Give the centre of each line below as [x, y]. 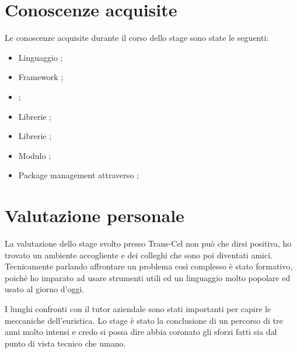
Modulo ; [35, 155]
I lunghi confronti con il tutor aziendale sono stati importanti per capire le [138, 308]
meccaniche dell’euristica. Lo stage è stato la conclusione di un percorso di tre [144, 320]
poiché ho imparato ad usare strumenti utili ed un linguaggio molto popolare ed [148, 277]
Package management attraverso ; [78, 175]
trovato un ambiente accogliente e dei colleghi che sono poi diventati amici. [139, 255]
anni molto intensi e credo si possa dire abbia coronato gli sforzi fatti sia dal [141, 332]
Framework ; [41, 77]
